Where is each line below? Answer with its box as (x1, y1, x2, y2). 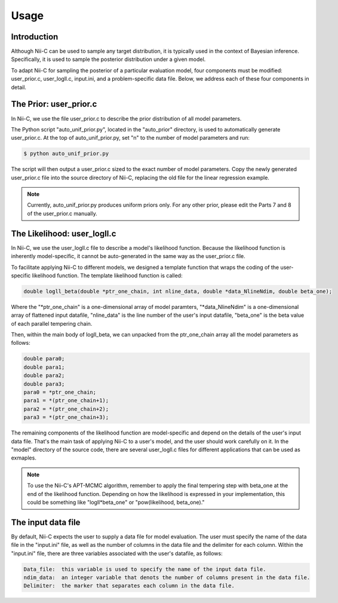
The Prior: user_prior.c (11, 99, 97, 109)
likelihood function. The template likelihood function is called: (32, 272, 183, 279)
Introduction (11, 32, 59, 42)
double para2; (23, 372, 65, 379)
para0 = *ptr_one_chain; (23, 389, 97, 396)
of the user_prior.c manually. (27, 210, 98, 217)
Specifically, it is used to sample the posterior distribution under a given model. (11, 56, 206, 63)
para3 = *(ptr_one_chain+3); (23, 414, 109, 421)
